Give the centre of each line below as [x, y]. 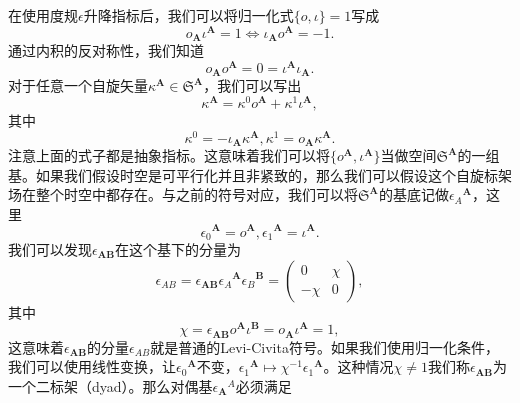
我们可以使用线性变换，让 [92, 366]
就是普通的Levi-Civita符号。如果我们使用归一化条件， [324, 346]
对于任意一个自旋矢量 [78, 85]
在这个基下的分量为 [178, 248]
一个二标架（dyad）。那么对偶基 [110, 385]
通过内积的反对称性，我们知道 [106, 50]
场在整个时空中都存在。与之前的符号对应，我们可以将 [183, 194]
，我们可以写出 [252, 85]
